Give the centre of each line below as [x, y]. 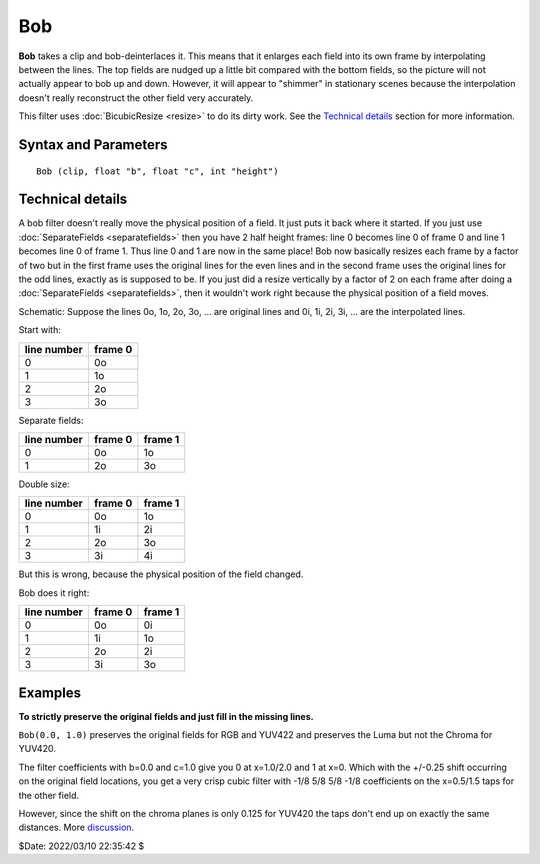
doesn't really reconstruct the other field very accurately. [136, 97]
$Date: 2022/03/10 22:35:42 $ [81, 846]
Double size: [44, 484]
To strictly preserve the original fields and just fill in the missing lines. [166, 716]
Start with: [40, 330]
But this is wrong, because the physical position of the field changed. [161, 574]
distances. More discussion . [76, 827]
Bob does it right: [54, 592]
